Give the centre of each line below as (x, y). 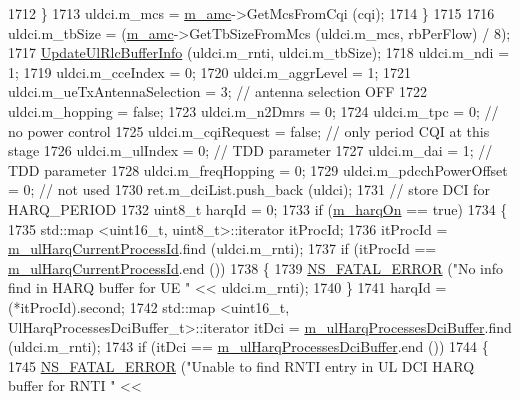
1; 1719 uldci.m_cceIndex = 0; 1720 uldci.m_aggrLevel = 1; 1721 (210, 71)
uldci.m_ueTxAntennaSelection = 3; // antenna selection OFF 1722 (217, 91)
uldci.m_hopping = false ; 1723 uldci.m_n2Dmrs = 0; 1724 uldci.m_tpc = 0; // (253, 110)
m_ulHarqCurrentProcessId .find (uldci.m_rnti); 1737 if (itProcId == (222, 248)
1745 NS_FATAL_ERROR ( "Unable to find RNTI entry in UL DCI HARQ (241, 365)
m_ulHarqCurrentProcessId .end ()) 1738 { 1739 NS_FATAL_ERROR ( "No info (256, 267)
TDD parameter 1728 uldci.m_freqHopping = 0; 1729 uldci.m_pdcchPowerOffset (258, 169)
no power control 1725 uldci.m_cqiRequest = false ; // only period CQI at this (249, 130)
